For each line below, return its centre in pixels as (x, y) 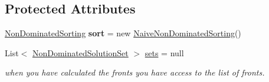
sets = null (164, 52)
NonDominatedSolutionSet (80, 52)
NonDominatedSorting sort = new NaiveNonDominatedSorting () (123, 33)
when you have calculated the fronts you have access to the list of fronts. (135, 72)
